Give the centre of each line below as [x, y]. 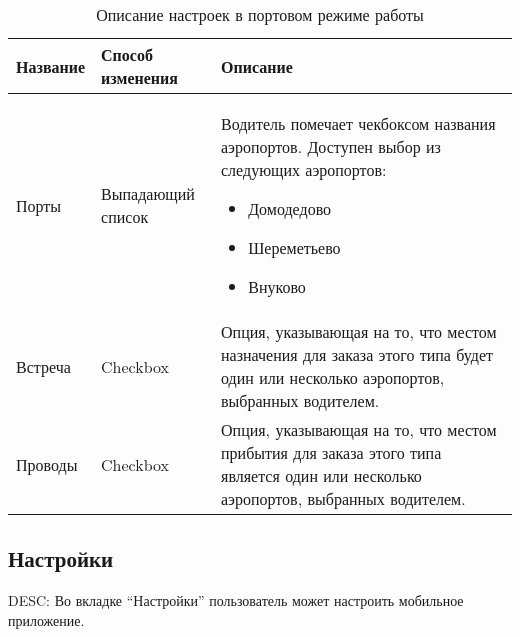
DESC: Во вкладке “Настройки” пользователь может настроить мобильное [236, 600]
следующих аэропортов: [304, 169]
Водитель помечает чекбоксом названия [358, 123]
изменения [139, 77]
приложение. [46, 619]
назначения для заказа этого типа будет [357, 354]
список [125, 216]
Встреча [43, 366]
